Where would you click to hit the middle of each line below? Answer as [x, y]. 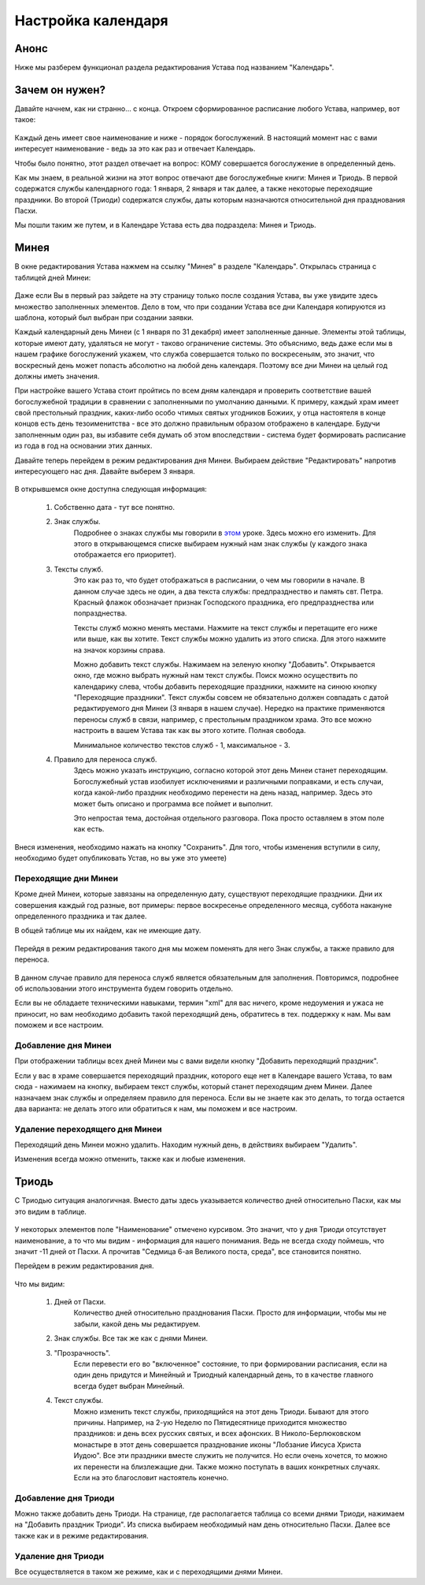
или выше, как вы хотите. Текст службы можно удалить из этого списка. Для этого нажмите [230, 639]
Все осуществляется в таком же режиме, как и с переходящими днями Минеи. [149, 1572]
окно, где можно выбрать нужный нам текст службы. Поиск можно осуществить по [216, 675]
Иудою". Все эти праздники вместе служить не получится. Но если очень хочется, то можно [231, 1456]
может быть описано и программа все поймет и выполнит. [173, 803]
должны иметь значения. [57, 376]
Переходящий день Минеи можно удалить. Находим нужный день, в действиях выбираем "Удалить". [186, 1145]
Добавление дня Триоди [65, 1498]
